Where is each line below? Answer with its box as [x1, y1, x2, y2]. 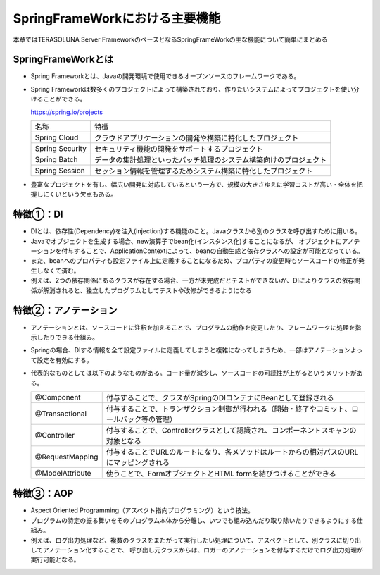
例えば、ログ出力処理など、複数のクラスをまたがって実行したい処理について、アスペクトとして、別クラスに [30, 536, 343, 544]
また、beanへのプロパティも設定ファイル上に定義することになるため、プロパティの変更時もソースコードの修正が [30, 256, 359, 265]
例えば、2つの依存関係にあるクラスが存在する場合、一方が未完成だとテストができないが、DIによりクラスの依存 [30, 276, 355, 285]
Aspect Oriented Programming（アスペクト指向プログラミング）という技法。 [30, 506, 255, 514]
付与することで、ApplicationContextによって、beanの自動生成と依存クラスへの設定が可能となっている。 [61, 247, 364, 255]
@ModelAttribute [34, 468, 91, 478]
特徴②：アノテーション [13, 304, 118, 316]
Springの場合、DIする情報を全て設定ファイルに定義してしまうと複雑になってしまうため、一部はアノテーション [30, 346, 351, 354]
